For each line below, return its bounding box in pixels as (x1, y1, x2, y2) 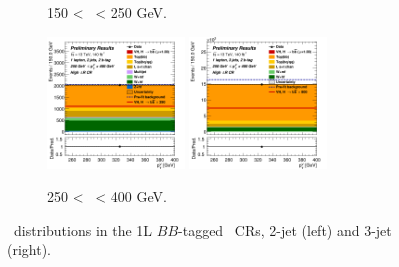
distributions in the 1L (13, 219, 153, 240)
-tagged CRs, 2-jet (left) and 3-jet (178, 219, 392, 240)
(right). (7, 239, 52, 260)
